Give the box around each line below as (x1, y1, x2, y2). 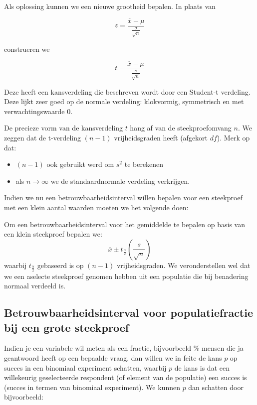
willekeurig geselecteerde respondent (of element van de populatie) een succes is (4, 372, 247, 383)
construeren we (4, 43, 50, 54)
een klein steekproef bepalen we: (4, 229, 102, 239)
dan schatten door (188, 382, 244, 392)
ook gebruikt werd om (46, 159, 114, 169)
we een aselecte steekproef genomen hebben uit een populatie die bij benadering (4, 270, 249, 281)
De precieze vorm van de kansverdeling (4, 123, 123, 133)
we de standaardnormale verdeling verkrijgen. (50, 175, 190, 186)
